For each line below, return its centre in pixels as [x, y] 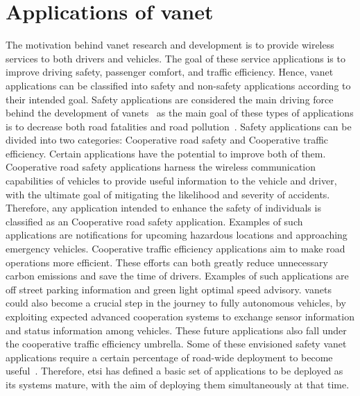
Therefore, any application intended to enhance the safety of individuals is [163, 208]
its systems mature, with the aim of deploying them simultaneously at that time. [178, 384]
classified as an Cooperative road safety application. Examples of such [154, 221]
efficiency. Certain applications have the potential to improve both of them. [166, 153]
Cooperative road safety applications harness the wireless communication [161, 167]
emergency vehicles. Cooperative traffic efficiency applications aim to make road [175, 249]
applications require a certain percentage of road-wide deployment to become [169, 357]
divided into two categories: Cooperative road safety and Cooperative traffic [167, 140]
